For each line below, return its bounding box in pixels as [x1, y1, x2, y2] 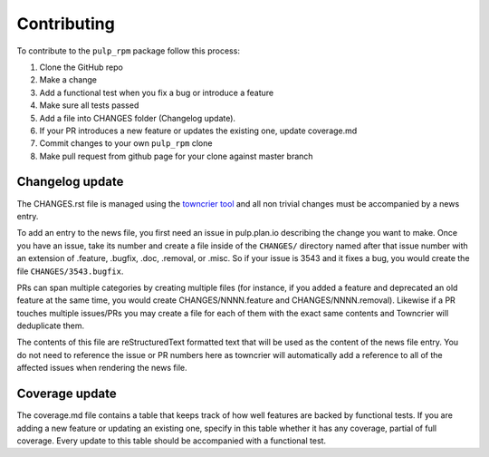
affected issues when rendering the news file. [16, 363, 187, 374]
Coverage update [16, 386, 117, 402]
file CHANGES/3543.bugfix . [16, 266, 124, 277]
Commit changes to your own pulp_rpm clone [39, 138, 213, 149]
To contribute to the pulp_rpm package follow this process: [16, 45, 240, 56]
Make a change [39, 74, 97, 85]
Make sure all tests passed [39, 100, 139, 111]
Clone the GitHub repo [39, 62, 124, 73]
